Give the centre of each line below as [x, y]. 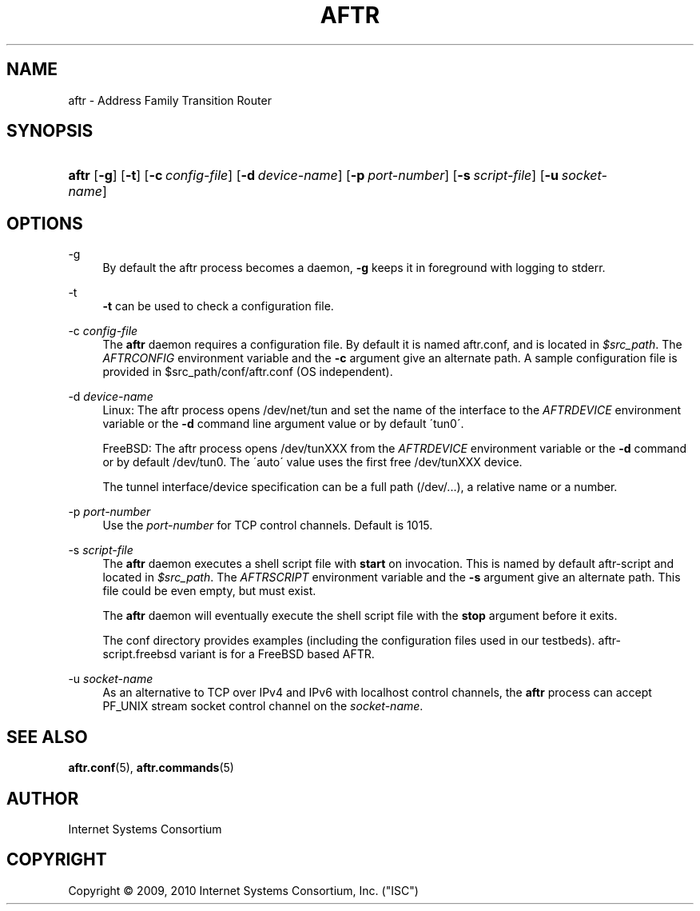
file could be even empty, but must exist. [209, 591]
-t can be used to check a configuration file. [218, 306]
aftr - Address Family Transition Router [170, 100]
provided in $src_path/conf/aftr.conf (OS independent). [248, 372]
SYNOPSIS [50, 131]
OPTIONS [45, 223]
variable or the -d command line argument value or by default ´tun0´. [283, 424]
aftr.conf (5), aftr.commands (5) [151, 768]
